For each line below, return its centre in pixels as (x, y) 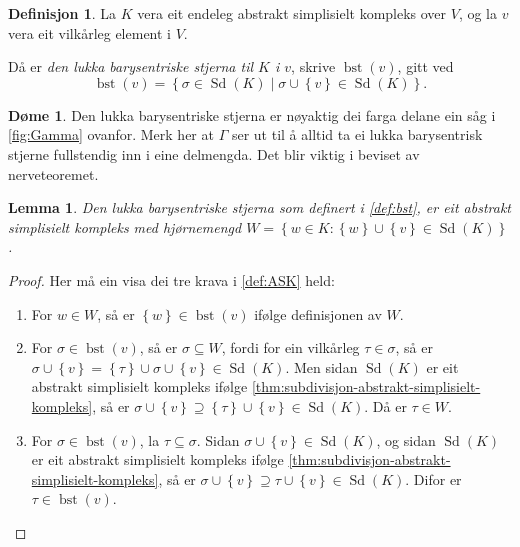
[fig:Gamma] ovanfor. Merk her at (111, 134)
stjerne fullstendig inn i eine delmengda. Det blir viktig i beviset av (214, 153)
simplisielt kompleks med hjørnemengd (125, 226)
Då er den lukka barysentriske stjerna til (131, 66)
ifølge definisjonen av (318, 313)
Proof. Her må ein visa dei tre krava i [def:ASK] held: (171, 279)
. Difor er (433, 478)
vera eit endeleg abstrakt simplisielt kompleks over (292, 13)
